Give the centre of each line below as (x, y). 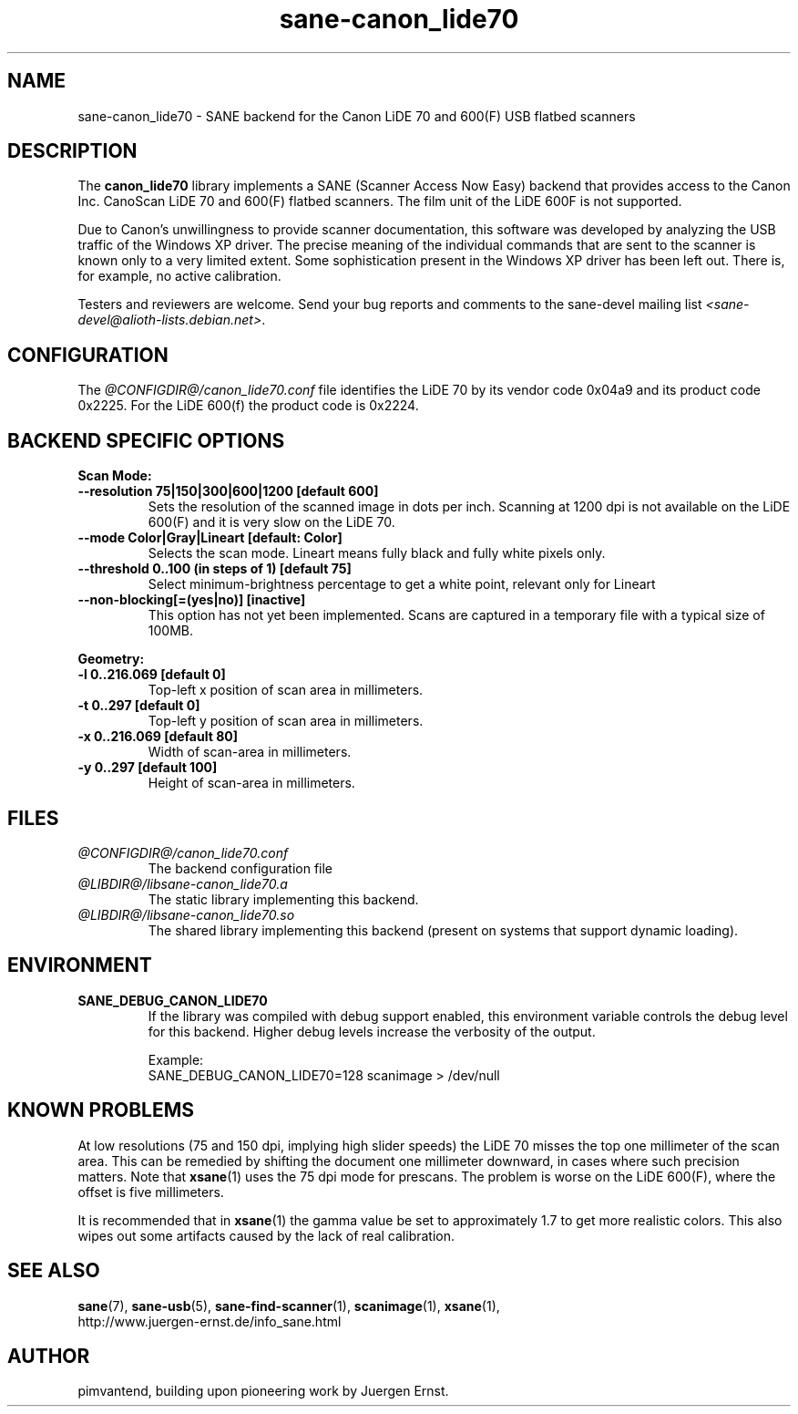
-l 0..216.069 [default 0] (152, 675)
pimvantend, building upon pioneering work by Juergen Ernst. (263, 1391)
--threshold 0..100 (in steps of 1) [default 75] (215, 569)
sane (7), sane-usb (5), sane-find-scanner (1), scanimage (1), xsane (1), (289, 1306)
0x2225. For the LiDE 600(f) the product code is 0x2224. (248, 406)
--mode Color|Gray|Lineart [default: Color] (210, 538)
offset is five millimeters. (151, 1192)
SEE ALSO (54, 1271)
